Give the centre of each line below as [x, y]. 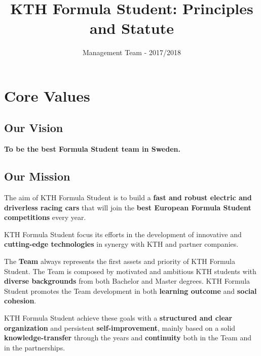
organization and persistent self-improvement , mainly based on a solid [120, 327]
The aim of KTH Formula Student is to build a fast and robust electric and [128, 197]
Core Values [47, 95]
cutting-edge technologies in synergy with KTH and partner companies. [121, 244]
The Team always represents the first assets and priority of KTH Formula [120, 261]
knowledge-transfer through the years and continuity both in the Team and [128, 338]
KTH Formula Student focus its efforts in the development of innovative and [123, 234]
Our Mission [37, 176]
